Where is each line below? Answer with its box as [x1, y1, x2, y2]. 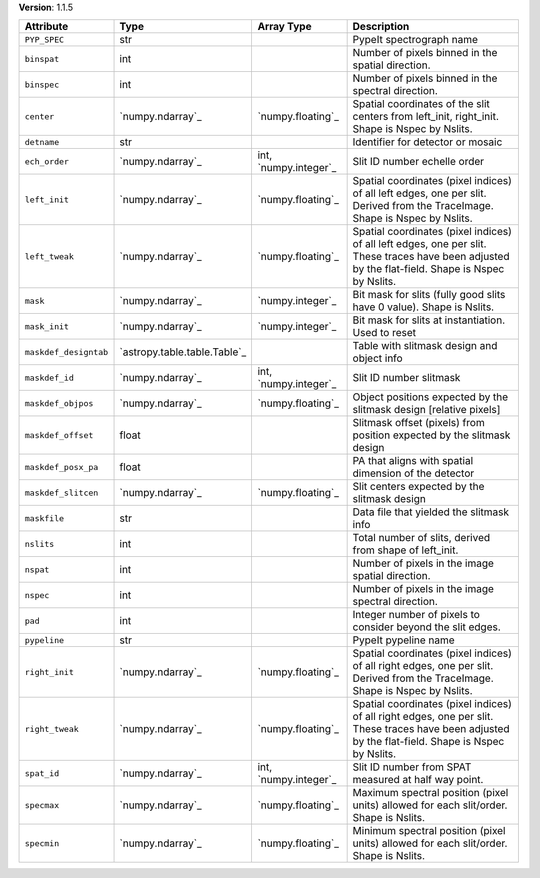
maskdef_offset [24, 430, 94, 440]
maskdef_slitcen [24, 487, 99, 498]
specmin [24, 838, 60, 849]
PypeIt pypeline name [352, 633, 455, 647]
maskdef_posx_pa [24, 461, 99, 472]
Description [352, 20, 410, 34]
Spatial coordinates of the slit [352, 97, 490, 111]
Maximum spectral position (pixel [352, 786, 509, 800]
